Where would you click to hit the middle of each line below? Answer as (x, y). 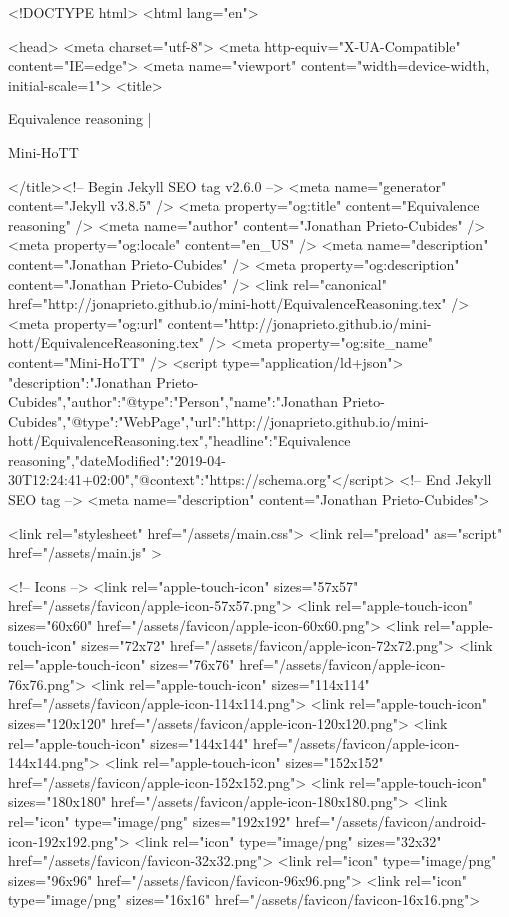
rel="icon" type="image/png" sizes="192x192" (149, 820)
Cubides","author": (65, 401)
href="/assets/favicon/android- (391, 820)
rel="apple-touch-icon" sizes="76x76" (121, 664)
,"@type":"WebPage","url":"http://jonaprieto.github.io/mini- (245, 420)
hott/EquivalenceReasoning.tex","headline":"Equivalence (179, 440)
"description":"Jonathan (80, 381)
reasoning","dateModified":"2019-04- (117, 459)
